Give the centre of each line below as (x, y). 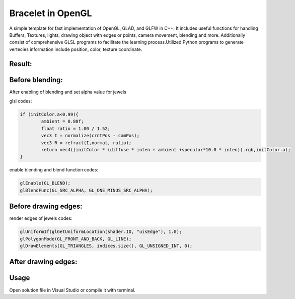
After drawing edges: (43, 262)
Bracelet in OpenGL (51, 13)
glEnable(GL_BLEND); (45, 183)
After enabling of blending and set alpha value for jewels (68, 92)
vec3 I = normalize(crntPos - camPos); (90, 136)
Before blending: (36, 80)
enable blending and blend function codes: (54, 170)
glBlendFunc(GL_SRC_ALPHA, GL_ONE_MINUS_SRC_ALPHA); (86, 190)
